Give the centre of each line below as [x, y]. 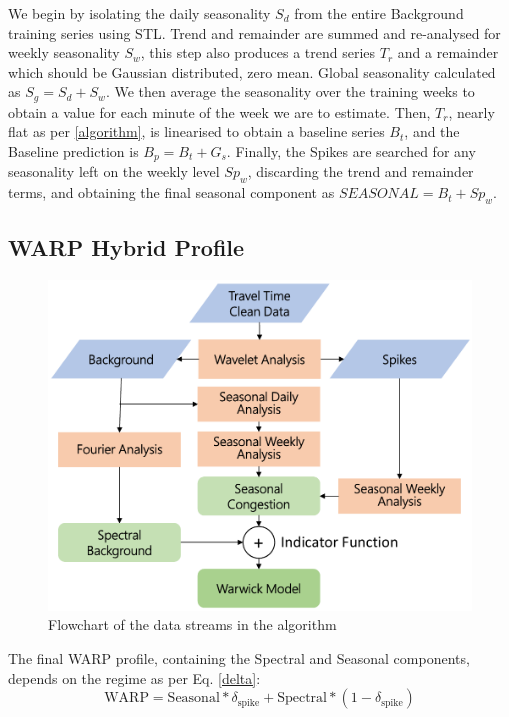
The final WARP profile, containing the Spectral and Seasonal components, [239, 657]
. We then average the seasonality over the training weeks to [290, 91]
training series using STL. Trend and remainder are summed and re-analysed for [254, 32]
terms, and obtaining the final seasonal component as [171, 192]
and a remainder [448, 52]
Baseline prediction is [73, 151]
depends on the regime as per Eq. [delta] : [134, 677]
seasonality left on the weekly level [114, 171]
